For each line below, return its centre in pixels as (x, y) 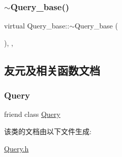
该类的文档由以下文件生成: (48, 131)
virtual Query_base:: (37, 26)
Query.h (17, 148)
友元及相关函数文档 (52, 70)
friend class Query (32, 114)
